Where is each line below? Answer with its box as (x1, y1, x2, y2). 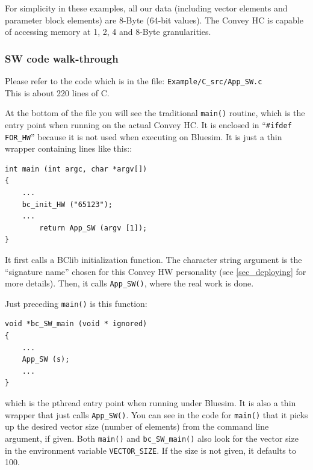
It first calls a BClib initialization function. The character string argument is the (5, 253, 302, 265)
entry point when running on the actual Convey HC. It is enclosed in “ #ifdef (5, 118, 292, 131)
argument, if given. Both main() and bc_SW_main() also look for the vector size (5, 431, 299, 444)
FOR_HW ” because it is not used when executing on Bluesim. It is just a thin (5, 130, 282, 143)
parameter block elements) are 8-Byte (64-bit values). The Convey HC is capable (5, 13, 303, 26)
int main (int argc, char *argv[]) (5, 164, 147, 173)
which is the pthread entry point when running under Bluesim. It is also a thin (5, 397, 296, 409)
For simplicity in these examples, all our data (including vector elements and (5, 2, 288, 14)
